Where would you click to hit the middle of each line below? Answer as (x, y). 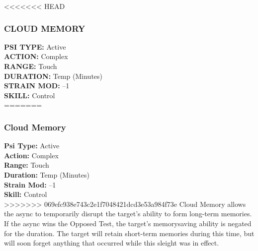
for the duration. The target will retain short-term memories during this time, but (129, 233)
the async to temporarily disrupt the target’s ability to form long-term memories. (128, 214)
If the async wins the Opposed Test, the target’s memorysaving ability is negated (128, 223)
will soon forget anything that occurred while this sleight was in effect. (112, 243)
